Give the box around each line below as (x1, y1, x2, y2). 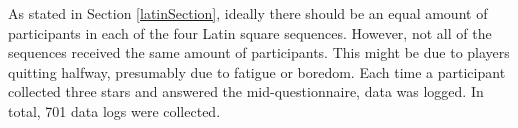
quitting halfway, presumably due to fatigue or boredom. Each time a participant (8, 61, 506, 82)
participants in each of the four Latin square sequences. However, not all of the (8, 22, 492, 43)
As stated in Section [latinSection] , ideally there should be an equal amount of (8, 3, 488, 23)
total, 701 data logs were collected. (8, 100, 221, 121)
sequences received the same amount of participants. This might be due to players (8, 42, 510, 63)
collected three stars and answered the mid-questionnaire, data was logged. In (8, 81, 484, 102)
